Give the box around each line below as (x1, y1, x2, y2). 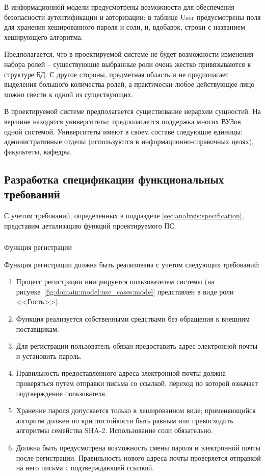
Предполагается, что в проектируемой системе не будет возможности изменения (4, 49, 253, 59)
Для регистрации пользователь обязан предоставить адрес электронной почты (16, 341, 258, 351)
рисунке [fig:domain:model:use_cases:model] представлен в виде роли (16, 286, 234, 297)
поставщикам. (16, 323, 59, 334)
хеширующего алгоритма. (4, 31, 83, 42)
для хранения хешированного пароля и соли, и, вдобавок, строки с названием (4, 21, 245, 32)
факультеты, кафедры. (4, 146, 72, 156)
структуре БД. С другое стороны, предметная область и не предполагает (4, 69, 229, 79)
